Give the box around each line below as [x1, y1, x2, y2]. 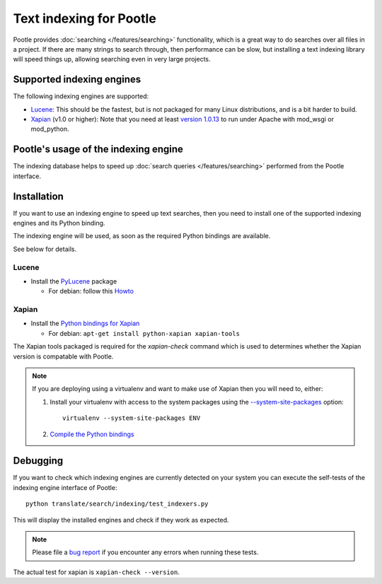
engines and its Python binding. [13, 219, 105, 227]
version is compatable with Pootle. [13, 352, 114, 361]
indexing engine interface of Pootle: [13, 483, 117, 491]
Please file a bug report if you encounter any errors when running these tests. [32, 548, 259, 556]
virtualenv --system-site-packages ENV [62, 414, 201, 422]
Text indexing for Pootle [13, 11, 157, 26]
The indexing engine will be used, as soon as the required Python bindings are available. [13, 232, 271, 240]
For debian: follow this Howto [48, 287, 134, 296]
